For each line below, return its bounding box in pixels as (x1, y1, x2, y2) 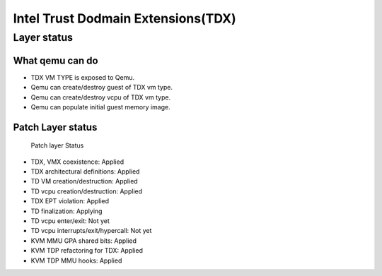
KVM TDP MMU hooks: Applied (30, 256, 122, 265)
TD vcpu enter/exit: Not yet (30, 217, 110, 225)
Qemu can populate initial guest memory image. (30, 102, 170, 111)
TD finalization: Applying (30, 207, 103, 215)
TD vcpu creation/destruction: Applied (30, 187, 143, 196)
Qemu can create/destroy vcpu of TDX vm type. (30, 92, 171, 102)
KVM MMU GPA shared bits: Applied (30, 236, 137, 245)
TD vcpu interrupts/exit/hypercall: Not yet (30, 227, 152, 235)
